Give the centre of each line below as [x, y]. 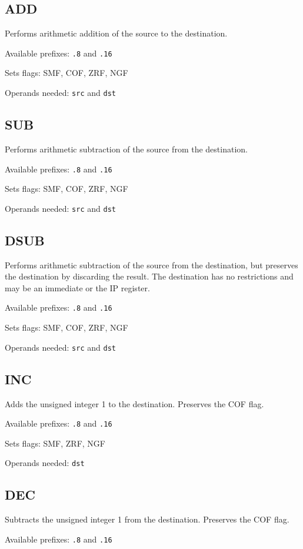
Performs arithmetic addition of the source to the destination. [116, 33]
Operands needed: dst [45, 463]
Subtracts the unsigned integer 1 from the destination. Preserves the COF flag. [147, 519]
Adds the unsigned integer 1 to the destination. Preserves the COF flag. [134, 403]
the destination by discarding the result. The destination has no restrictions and [149, 276]
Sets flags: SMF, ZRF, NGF [55, 443]
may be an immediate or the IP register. [77, 287]
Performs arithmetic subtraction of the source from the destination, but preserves [151, 264]
